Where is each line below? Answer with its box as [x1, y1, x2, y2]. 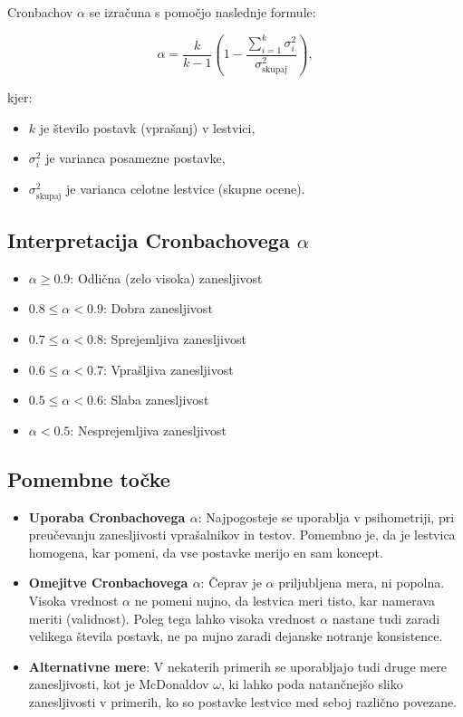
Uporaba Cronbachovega [28, 507, 186, 526]
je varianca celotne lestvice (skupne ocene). [66, 179, 305, 198]
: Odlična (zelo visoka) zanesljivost [70, 268, 263, 287]
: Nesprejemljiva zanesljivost [70, 420, 227, 439]
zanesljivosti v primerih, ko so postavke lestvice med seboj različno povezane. [28, 692, 458, 711]
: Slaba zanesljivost [102, 390, 209, 409]
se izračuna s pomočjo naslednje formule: [89, 3, 316, 21]
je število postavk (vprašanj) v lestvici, [39, 118, 256, 137]
